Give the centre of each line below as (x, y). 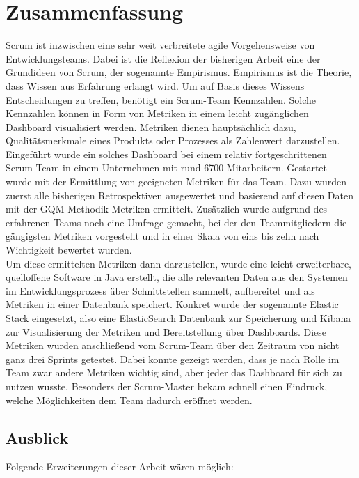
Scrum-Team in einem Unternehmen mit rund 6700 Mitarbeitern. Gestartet (167, 168)
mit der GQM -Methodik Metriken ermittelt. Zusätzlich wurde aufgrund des (167, 209)
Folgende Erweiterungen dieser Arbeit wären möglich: (120, 467)
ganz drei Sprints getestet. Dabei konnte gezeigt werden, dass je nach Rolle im (173, 358)
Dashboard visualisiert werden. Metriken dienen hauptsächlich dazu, (151, 126)
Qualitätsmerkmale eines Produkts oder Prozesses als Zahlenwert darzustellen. (173, 140)
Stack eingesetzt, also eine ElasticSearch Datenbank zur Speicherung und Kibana (178, 318)
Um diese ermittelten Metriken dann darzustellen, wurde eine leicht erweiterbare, (179, 263)
